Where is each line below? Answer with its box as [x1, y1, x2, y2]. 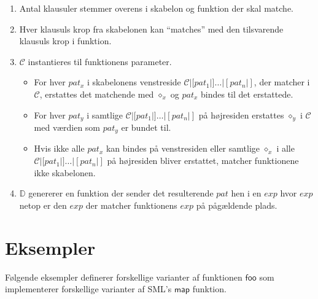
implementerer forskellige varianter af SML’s [5, 282, 172, 295]
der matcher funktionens [85, 198, 177, 211]
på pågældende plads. [196, 198, 277, 211]
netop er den [19, 198, 67, 211]
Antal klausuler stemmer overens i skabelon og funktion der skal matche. [19, 2, 293, 14]
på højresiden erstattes [198, 108, 284, 121]
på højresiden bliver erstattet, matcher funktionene [107, 154, 299, 167]
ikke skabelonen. [34, 166, 96, 179]
